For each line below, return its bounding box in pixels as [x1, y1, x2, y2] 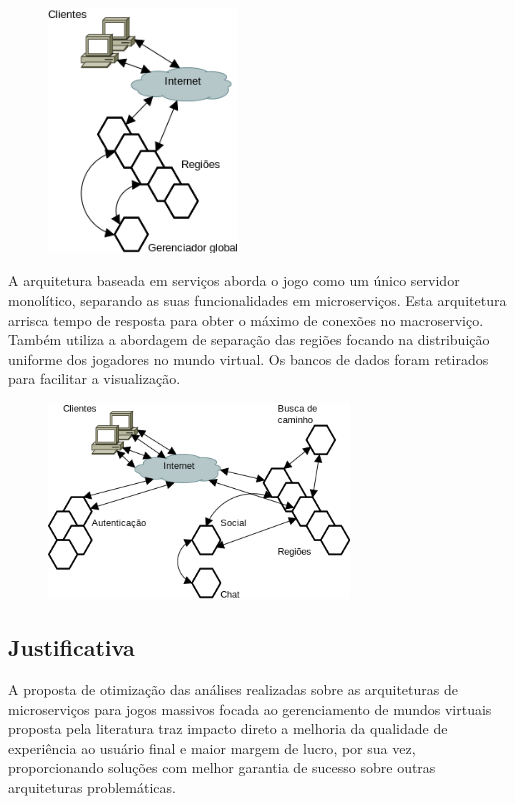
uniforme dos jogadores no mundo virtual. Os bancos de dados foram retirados [8, 348, 489, 369]
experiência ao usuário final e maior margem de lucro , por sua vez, [8, 737, 416, 758]
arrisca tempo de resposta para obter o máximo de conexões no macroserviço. [8, 309, 484, 330]
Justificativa [8, 632, 135, 663]
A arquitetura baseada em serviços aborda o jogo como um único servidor [8, 270, 460, 291]
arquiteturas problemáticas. [8, 776, 176, 797]
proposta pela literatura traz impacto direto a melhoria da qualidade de [8, 718, 448, 739]
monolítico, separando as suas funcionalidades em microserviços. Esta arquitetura [8, 289, 507, 310]
